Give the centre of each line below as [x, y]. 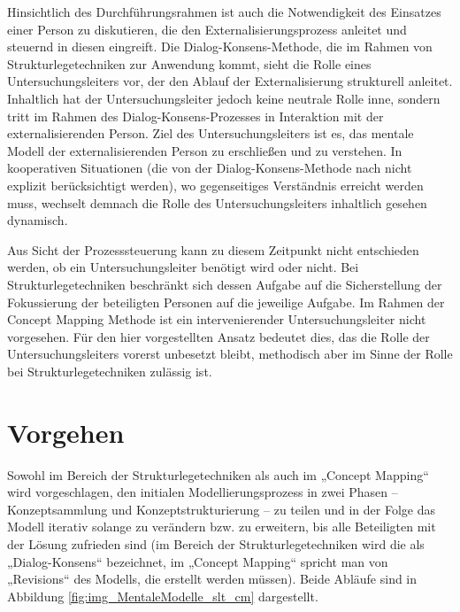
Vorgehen [66, 432]
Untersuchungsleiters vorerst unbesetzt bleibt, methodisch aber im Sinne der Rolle [230, 354]
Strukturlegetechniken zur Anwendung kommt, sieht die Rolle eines [189, 63]
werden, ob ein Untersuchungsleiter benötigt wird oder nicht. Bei [183, 267]
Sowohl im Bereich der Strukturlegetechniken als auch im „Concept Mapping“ [218, 474]
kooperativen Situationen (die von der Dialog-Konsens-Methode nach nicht [210, 168]
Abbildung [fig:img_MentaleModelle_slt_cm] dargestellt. [163, 596]
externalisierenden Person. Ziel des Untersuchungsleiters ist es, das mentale [211, 133]
